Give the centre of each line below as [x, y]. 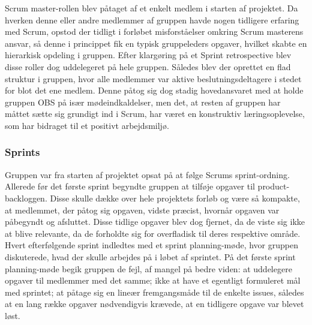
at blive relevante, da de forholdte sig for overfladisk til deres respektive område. [153, 233]
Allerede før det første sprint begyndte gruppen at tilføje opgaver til [130, 186]
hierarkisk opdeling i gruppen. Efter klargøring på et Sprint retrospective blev [148, 55]
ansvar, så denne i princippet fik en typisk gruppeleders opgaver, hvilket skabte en [156, 43]
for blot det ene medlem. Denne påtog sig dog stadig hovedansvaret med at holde [154, 90]
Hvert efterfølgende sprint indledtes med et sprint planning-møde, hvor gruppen [151, 245]
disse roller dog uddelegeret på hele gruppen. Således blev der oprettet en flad [148, 66]
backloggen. [26, 198]
